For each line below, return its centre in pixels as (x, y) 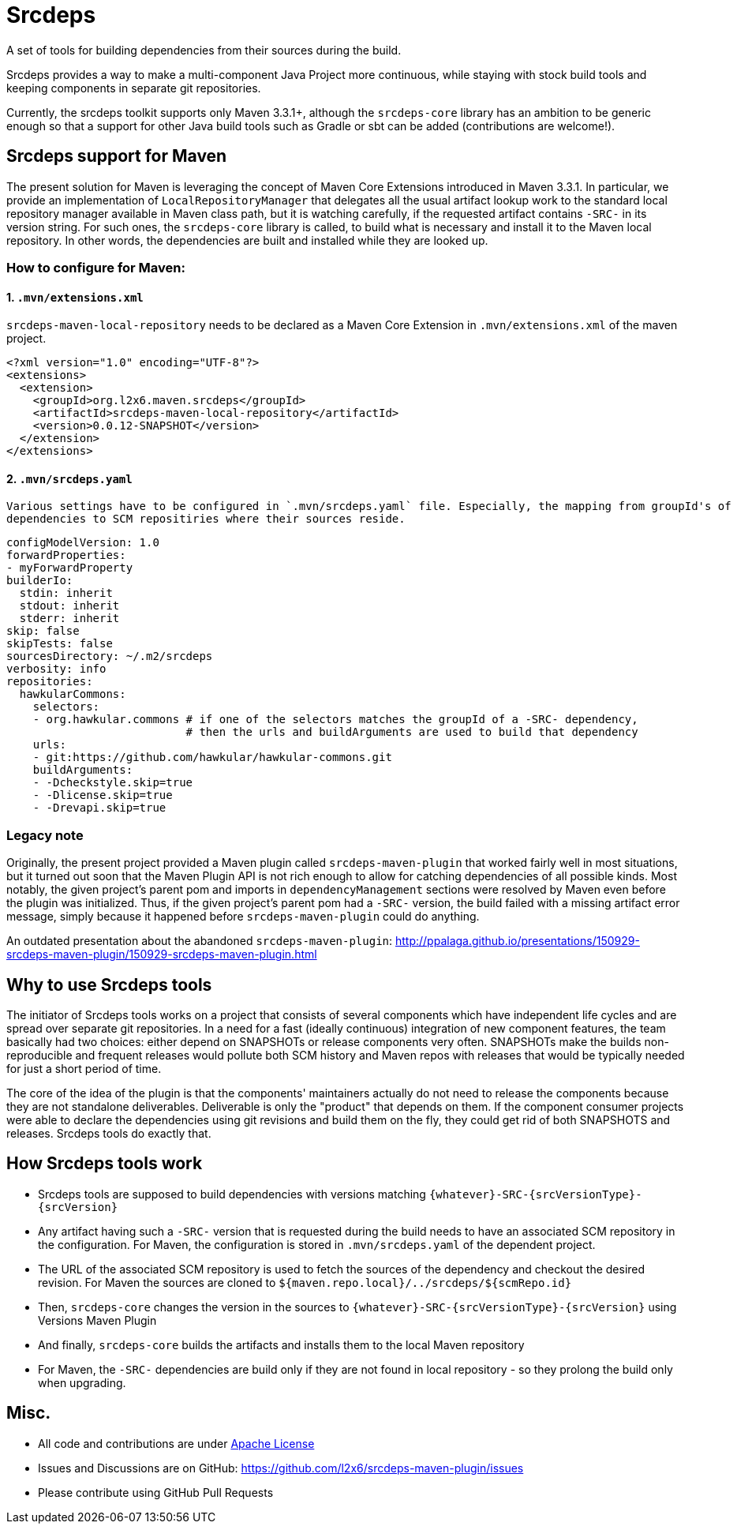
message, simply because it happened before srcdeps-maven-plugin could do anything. (243, 917)
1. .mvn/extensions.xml (75, 297)
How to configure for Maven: (96, 267)
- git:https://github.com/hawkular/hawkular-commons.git (212, 757)
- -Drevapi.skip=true (99, 808)
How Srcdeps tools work (105, 1164)
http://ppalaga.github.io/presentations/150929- (517, 941)
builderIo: (40, 581)
